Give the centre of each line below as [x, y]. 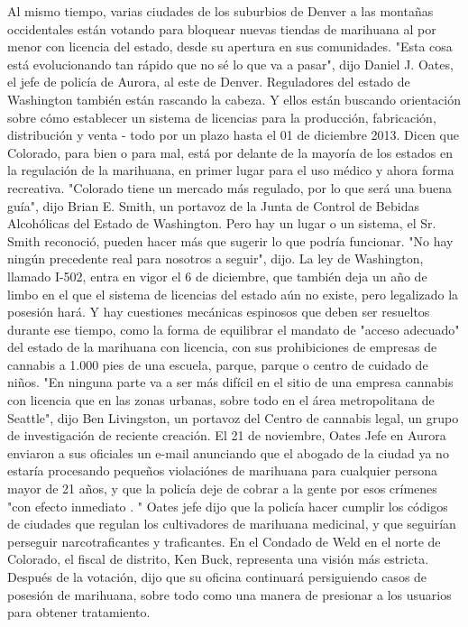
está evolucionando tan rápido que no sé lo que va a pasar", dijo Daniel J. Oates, [230, 64]
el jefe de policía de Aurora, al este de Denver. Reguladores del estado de [209, 82]
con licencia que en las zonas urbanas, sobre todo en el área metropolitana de [221, 400]
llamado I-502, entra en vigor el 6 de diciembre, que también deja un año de [217, 276]
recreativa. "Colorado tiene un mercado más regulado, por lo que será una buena [229, 187]
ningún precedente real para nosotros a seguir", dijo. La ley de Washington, [216, 258]
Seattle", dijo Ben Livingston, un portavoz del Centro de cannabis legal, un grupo [233, 417]
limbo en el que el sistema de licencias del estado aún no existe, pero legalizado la [233, 294]
